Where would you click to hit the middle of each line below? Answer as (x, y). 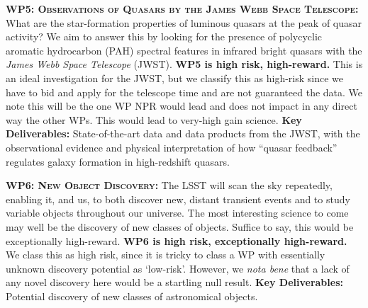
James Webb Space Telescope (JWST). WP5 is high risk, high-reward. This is (184, 64)
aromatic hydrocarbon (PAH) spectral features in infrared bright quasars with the (184, 50)
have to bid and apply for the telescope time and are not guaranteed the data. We (184, 92)
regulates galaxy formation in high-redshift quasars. (118, 161)
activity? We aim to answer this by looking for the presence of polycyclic (164, 36)
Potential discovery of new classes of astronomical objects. (132, 296)
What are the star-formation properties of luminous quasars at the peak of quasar (184, 22)
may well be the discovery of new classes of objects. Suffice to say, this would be (180, 226)
